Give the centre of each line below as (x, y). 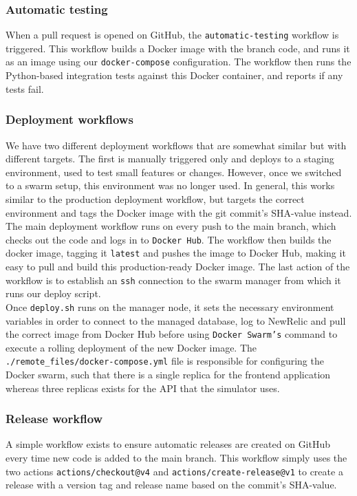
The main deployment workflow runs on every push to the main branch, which (171, 226)
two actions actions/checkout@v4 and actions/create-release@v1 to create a (174, 471)
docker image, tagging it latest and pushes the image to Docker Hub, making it (176, 253)
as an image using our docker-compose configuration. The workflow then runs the (178, 62)
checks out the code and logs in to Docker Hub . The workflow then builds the (169, 239)
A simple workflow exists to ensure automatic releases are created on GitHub (168, 444)
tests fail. (25, 88)
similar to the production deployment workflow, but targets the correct (155, 198)
